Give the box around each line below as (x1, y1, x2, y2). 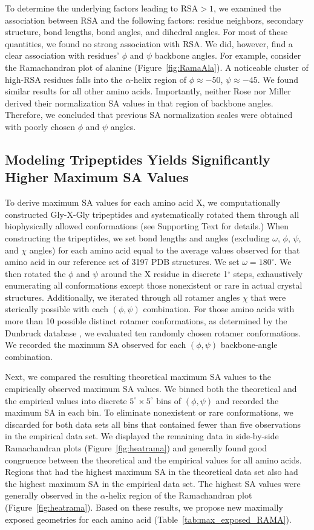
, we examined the (213, 2, 281, 14)
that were (250, 290, 286, 303)
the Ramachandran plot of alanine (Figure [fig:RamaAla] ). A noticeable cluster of (5, 61, 309, 73)
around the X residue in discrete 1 (101, 267, 228, 280)
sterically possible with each (5, 303, 108, 315)
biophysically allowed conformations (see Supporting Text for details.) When (5, 220, 289, 232)
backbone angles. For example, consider (154, 49, 301, 62)
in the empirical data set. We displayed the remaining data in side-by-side (5, 430, 279, 442)
